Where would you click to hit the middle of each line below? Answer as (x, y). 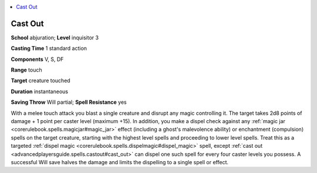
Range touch (26, 70)
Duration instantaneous (40, 91)
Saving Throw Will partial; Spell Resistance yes (69, 102)
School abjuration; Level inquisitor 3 (55, 38)
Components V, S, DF (37, 59)
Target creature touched (41, 81)
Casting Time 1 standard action (49, 48)
